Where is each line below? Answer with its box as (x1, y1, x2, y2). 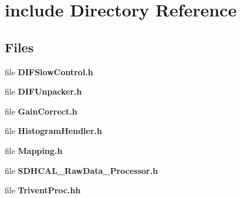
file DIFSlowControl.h (5, 65, 93, 78)
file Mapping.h (5, 144, 63, 156)
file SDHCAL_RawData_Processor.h (5, 164, 158, 176)
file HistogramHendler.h (5, 125, 102, 137)
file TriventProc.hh (5, 184, 81, 196)
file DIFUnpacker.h (5, 85, 82, 98)
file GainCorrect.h (5, 105, 77, 117)
